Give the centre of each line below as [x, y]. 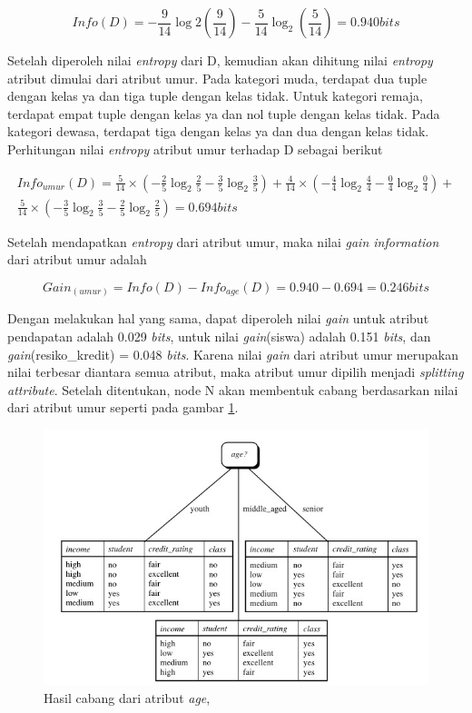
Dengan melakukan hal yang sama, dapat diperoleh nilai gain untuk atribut [218, 318]
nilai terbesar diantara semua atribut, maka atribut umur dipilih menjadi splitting [236, 372]
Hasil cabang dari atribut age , [127, 697]
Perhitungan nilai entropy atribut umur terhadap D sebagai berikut [195, 149]
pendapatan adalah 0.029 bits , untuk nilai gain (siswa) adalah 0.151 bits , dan [219, 336]
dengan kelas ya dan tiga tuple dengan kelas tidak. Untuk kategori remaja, [215, 96]
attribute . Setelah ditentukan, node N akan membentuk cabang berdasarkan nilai [233, 389]
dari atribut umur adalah [77, 259]
